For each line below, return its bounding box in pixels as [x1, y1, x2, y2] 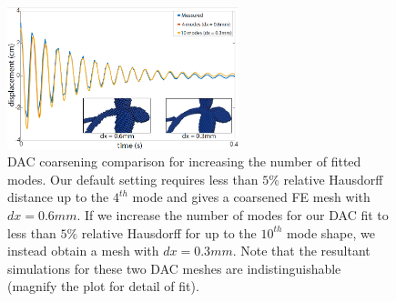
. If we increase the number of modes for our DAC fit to [76, 206, 389, 225]
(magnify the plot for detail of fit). [7, 277, 199, 296]
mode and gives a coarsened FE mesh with [132, 187, 371, 206]
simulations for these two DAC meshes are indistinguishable [7, 258, 341, 277]
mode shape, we [287, 223, 375, 242]
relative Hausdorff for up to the [81, 223, 257, 242]
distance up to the [7, 187, 109, 206]
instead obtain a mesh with [7, 241, 159, 260]
